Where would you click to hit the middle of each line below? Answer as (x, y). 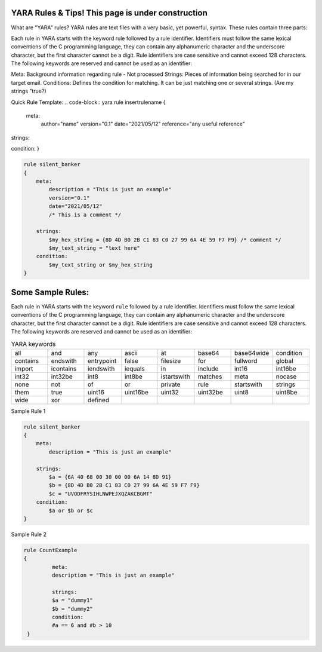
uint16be (137, 392)
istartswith (175, 376)
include (208, 369)
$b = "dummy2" (72, 609)
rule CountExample (50, 550)
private (171, 384)
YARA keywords (33, 344)
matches (210, 376)
